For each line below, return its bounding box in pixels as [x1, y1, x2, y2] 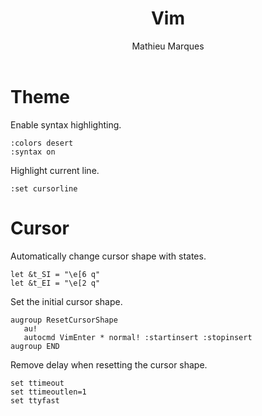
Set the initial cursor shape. [10, 295, 123, 307]
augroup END [10, 341, 60, 351]
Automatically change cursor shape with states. [10, 250, 207, 262]
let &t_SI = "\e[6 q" [10, 269, 101, 279]
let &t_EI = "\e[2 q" [10, 278, 101, 288]
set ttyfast [10, 395, 60, 406]
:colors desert [10, 138, 74, 148]
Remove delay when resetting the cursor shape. [10, 358, 208, 371]
